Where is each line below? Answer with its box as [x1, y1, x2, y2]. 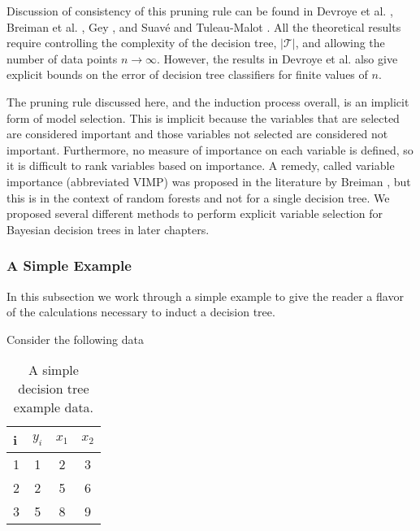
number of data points [6, 50, 118, 67]
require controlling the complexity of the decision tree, [6, 34, 277, 51]
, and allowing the [295, 34, 385, 51]
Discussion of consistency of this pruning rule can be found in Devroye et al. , [6, 2, 393, 19]
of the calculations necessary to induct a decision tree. [6, 303, 275, 320]
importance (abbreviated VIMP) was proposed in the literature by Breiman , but [6, 172, 411, 189]
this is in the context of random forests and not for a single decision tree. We [6, 189, 390, 206]
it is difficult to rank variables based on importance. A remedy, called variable [6, 157, 395, 174]
